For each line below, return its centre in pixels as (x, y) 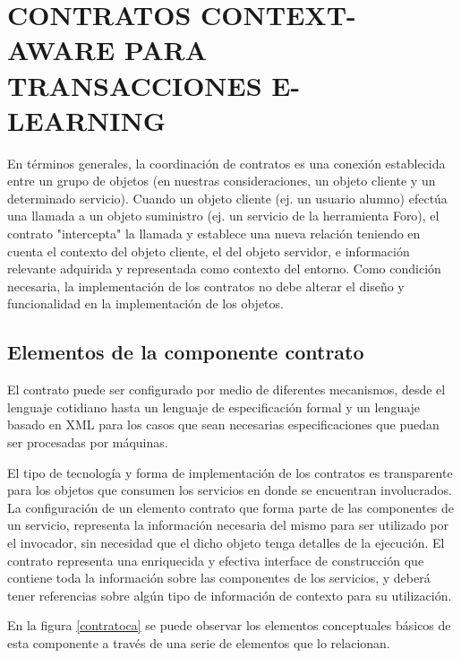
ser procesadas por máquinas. (88, 442)
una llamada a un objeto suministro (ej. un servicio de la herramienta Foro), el (223, 216)
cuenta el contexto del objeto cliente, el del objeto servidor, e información (209, 251)
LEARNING (86, 120)
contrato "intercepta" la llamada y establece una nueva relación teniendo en (214, 234)
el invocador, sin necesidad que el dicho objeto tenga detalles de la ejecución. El (226, 542)
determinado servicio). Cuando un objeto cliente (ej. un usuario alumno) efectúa (227, 198)
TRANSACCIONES (135, 85)
